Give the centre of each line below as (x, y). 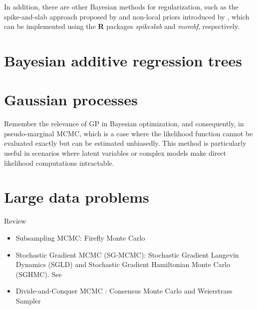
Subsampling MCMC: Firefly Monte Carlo (80, 237)
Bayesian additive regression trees (123, 60)
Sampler (28, 300)
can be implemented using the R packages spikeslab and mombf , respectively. (122, 26)
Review (15, 221)
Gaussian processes (71, 100)
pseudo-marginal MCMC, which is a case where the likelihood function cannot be (128, 133)
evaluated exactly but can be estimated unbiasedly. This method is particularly (125, 143)
